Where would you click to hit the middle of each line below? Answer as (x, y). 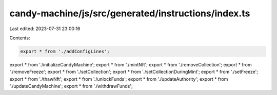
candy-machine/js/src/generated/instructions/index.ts (130, 13)
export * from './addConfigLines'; (65, 51)
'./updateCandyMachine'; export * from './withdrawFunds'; (71, 86)
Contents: (20, 38)
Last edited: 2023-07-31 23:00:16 (45, 29)
